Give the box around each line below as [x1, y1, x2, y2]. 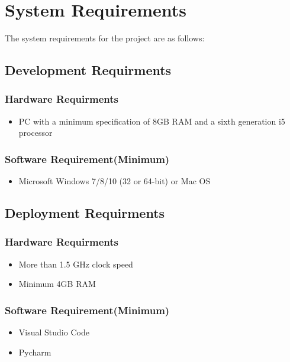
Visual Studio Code [18, 326, 89, 338]
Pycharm [18, 345, 51, 358]
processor [18, 126, 53, 139]
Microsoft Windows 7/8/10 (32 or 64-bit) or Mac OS [18, 175, 211, 187]
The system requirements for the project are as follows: [5, 32, 205, 44]
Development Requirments [5, 61, 172, 79]
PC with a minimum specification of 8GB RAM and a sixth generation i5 [18, 115, 285, 127]
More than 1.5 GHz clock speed [18, 257, 133, 270]
